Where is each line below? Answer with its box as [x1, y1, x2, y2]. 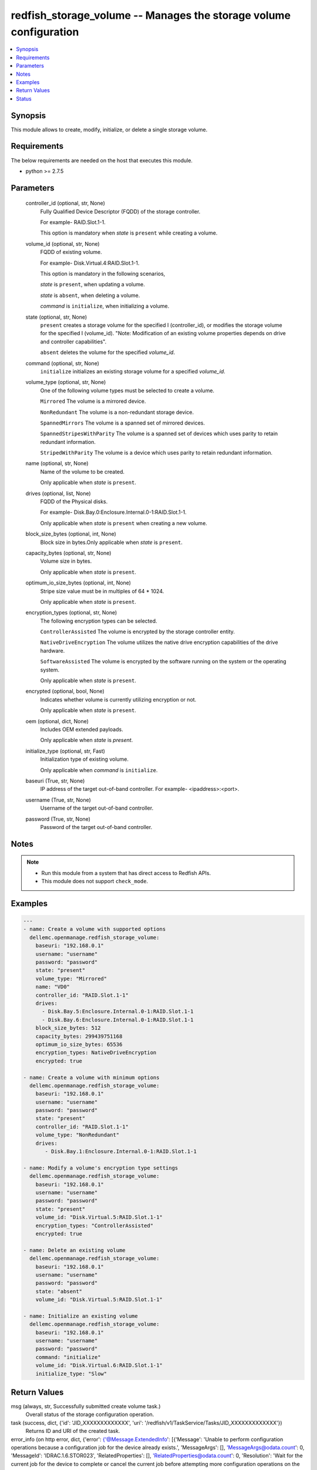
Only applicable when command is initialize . [40, 766, 158, 773]
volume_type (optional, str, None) [25, 379, 106, 386]
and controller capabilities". [40, 338, 107, 345]
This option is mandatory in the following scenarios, [40, 270, 166, 278]
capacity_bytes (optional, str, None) [25, 549, 112, 556]
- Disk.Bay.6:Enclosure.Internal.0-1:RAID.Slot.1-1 [42, 1016, 194, 1023]
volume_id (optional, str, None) [25, 240, 100, 247]
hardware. [40, 647, 65, 654]
